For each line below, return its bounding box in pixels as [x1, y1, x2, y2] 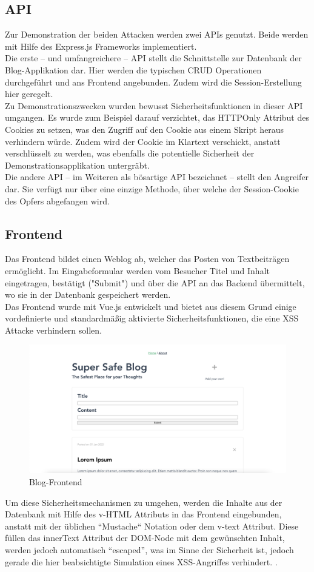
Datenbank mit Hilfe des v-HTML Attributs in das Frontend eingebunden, [5, 508, 282, 520]
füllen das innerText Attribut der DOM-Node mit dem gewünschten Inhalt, [5, 531, 285, 544]
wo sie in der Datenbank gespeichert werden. [5, 288, 171, 301]
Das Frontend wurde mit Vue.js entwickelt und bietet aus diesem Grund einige [5, 300, 296, 312]
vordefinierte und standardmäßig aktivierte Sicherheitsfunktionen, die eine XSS [5, 312, 299, 325]
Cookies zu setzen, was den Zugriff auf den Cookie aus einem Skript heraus [5, 123, 284, 135]
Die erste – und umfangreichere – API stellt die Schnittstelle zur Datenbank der [5, 52, 302, 64]
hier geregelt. [5, 87, 53, 100]
